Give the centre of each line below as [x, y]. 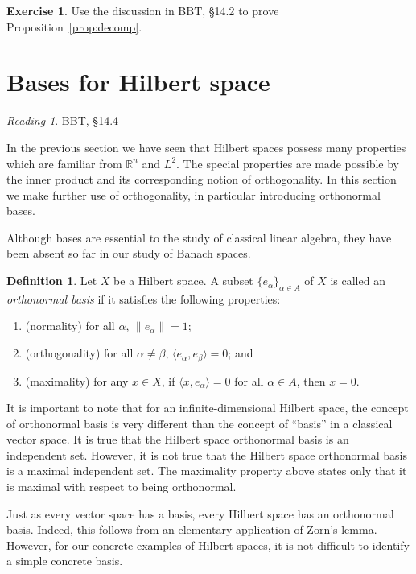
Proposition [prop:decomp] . [74, 26]
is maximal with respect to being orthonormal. [122, 487]
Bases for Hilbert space [138, 82]
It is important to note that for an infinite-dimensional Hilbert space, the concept [208, 408]
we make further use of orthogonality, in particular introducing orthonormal [194, 194]
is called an [358, 281]
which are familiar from [64, 163]
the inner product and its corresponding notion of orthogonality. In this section [202, 179]
